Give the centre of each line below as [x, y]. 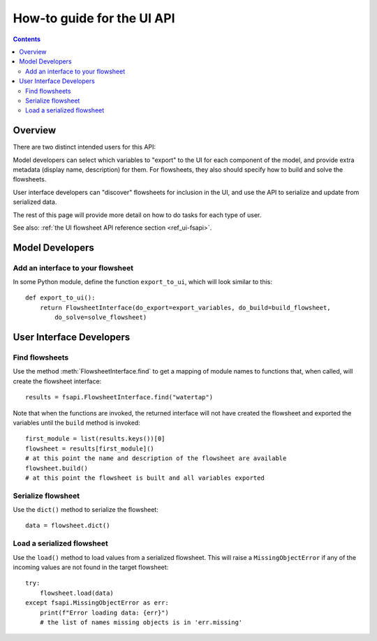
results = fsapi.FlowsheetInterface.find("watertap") [119, 397]
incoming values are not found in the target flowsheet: [91, 567]
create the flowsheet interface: [57, 381]
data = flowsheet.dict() [68, 526]
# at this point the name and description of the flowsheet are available [156, 458]
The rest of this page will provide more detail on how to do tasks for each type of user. [137, 215]
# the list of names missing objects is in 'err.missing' [141, 622]
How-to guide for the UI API [94, 18]
